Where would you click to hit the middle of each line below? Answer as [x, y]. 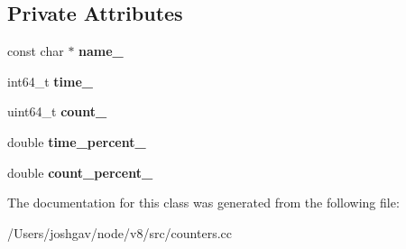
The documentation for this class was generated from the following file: [203, 203]
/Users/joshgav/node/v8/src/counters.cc [120, 232]
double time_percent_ [77, 141]
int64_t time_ [51, 81]
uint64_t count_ [57, 111]
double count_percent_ [80, 172]
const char [36, 51]
